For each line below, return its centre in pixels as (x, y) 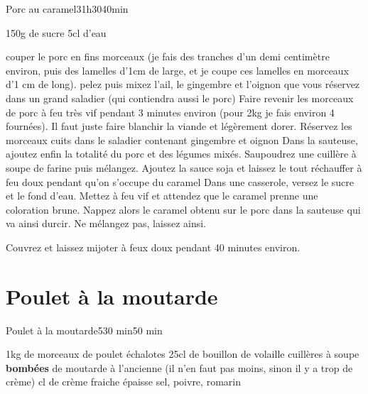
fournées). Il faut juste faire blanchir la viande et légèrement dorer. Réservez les (179, 126)
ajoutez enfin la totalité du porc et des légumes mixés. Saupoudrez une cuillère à (181, 154)
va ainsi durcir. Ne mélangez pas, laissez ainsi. (106, 223)
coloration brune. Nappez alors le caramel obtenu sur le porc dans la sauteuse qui (183, 209)
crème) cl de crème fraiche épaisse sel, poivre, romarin (123, 382)
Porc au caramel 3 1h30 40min (67, 9)
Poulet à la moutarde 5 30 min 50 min (84, 330)
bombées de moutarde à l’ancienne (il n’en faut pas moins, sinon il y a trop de (179, 367)
